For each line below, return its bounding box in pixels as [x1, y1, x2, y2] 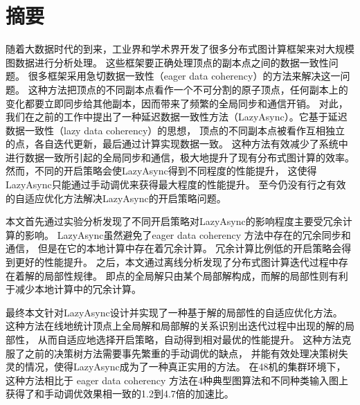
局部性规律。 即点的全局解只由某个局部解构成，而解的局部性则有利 [44, 268, 348, 282]
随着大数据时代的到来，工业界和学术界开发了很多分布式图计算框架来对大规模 [6, 42, 354, 56]
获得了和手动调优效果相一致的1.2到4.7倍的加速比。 [6, 386, 234, 401]
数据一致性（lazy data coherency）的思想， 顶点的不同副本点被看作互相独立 [6, 123, 345, 137]
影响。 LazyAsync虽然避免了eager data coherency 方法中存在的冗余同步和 [24, 227, 351, 242]
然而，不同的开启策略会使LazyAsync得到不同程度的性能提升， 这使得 [6, 163, 317, 178]
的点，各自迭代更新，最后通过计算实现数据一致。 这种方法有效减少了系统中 [6, 136, 348, 151]
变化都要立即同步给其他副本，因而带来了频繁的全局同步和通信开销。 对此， [6, 96, 348, 110]
